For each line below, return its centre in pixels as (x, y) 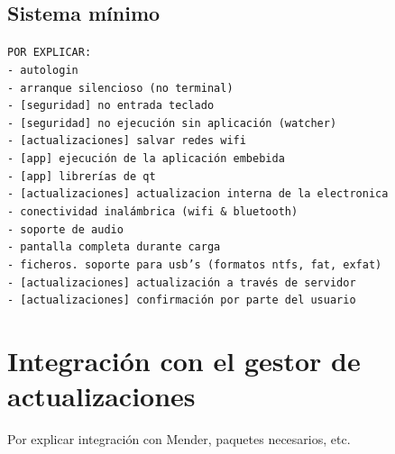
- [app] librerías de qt (82, 176)
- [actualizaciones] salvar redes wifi (127, 141)
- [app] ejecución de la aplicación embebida (146, 159)
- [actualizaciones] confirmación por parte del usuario (182, 300)
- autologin (43, 70)
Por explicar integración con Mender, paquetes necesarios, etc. (179, 439)
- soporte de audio (65, 229)
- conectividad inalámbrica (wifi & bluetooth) (153, 212)
